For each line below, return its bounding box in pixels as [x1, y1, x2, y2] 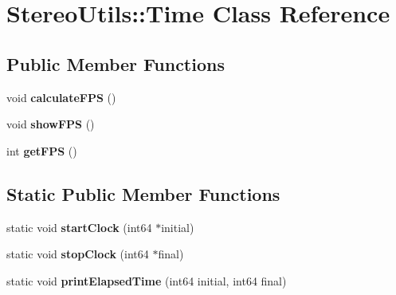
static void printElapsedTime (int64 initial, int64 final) [6, 272, 287, 289]
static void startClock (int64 [6, 218, 152, 235]
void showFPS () [6, 116, 95, 132]
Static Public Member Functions [6, 181, 280, 206]
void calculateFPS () [6, 88, 116, 105]
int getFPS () [6, 142, 77, 159]
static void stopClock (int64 [6, 246, 149, 262]
